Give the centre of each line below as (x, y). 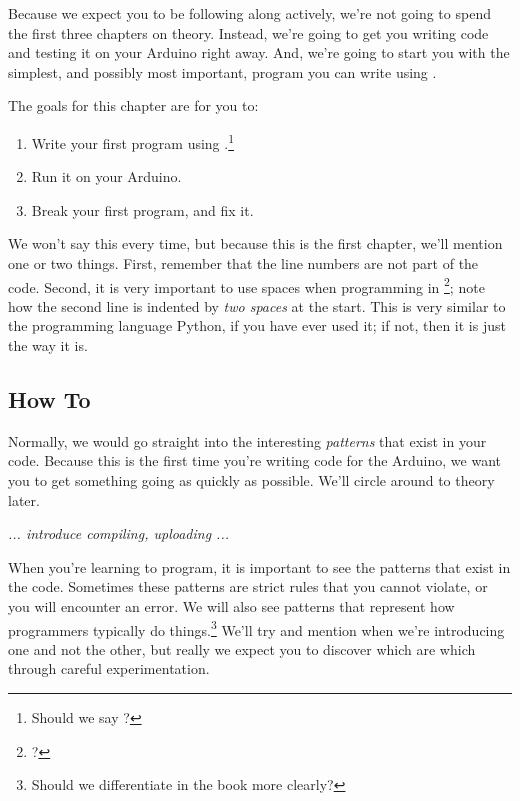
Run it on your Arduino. (106, 176)
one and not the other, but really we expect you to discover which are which (242, 648)
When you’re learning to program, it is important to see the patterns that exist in (259, 566)
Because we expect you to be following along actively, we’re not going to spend (249, 13)
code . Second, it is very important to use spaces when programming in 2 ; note (246, 285)
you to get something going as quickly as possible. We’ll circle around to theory (251, 480)
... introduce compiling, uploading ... (119, 533)
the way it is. (48, 345)
